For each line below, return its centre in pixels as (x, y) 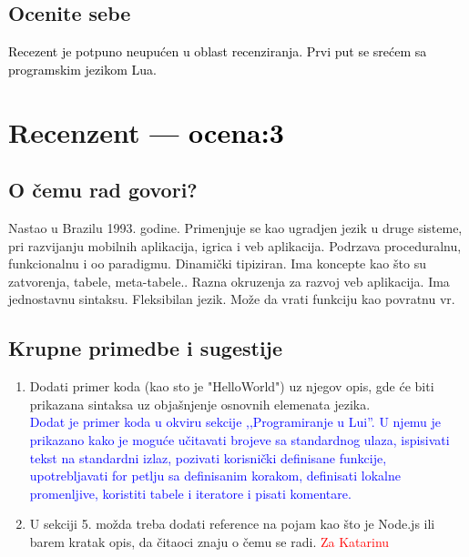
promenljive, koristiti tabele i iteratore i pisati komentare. (190, 493)
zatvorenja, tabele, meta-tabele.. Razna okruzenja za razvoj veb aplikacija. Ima (229, 281)
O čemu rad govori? (103, 190)
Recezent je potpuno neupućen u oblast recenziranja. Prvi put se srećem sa (218, 51)
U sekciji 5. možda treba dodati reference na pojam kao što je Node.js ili (232, 524)
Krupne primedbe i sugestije (146, 348)
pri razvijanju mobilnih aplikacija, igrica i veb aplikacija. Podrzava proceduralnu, (235, 245)
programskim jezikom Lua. (82, 69)
